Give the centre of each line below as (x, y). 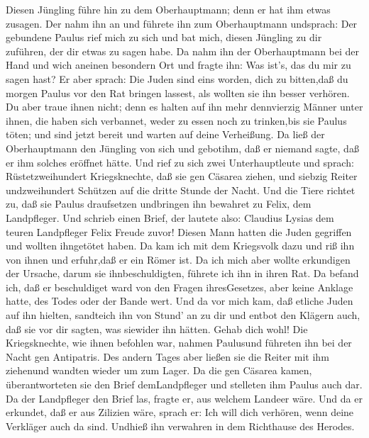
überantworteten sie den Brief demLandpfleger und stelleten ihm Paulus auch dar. (184, 384)
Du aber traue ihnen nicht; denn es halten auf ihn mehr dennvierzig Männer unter (184, 107)
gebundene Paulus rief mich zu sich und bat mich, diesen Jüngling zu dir (164, 37)
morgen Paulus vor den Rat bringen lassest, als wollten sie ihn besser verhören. (178, 92)
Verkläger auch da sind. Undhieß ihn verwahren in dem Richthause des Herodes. (180, 426)
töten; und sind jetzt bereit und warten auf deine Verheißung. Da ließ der (165, 134)
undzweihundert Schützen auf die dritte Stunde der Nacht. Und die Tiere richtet (181, 190)
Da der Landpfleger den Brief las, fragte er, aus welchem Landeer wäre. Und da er (184, 398)
